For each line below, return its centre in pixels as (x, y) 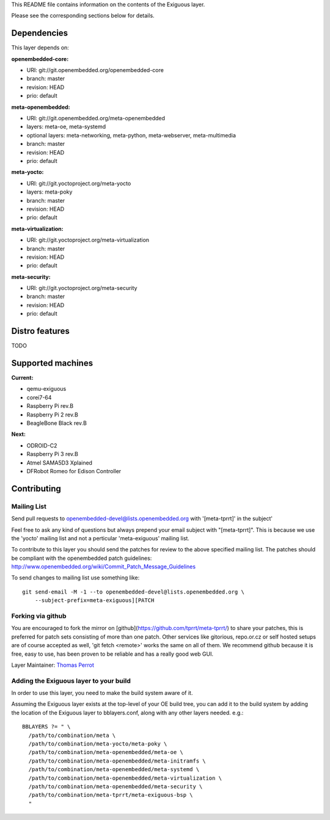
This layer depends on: (40, 48)
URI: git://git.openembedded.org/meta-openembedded (96, 118)
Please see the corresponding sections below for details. (83, 16)
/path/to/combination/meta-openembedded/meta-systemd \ (114, 770)
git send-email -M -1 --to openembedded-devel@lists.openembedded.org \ (133, 592)
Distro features (41, 331)
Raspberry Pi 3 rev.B (53, 454)
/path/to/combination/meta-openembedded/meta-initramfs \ (117, 761)
